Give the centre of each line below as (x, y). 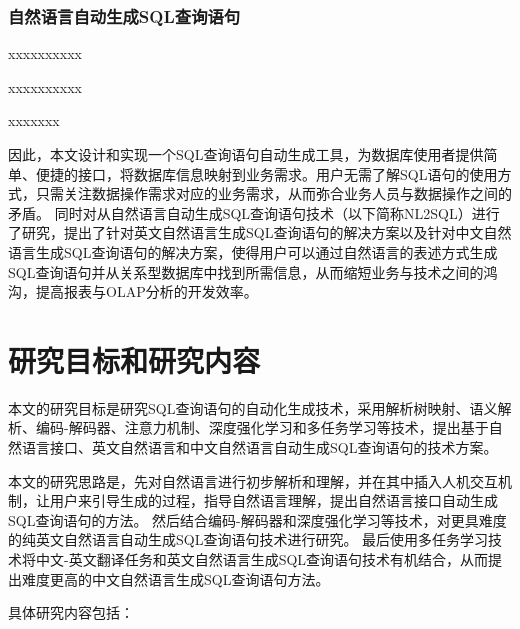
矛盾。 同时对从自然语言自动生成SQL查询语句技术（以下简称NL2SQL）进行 (254, 212)
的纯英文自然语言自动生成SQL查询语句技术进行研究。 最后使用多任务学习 (248, 539)
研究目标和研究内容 (134, 359)
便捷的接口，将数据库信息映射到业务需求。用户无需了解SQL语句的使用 (266, 173)
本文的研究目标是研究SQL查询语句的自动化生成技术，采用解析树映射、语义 (253, 407)
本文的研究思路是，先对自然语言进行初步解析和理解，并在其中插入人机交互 (253, 480)
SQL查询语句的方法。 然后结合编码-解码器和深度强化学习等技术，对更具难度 (257, 519)
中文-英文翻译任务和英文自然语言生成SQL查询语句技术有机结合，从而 (262, 559)
